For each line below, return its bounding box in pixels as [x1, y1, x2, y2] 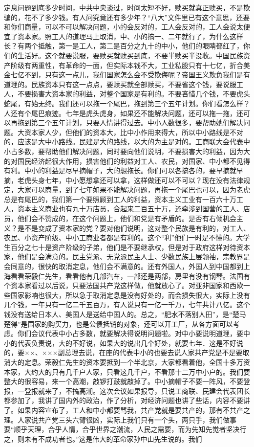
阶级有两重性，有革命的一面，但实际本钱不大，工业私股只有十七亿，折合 [10, 60, 243, 70]
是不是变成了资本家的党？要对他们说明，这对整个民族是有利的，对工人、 [17, 223, 250, 233]
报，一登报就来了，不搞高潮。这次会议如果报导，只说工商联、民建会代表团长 [4, 385, 250, 396]
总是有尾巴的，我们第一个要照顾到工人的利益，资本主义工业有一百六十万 [4, 194, 236, 204]
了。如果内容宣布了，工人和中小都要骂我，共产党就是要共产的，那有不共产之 [4, 404, 250, 415]
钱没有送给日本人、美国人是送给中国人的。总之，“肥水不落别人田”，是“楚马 [4, 309, 246, 319]
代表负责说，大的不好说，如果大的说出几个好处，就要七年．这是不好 [17, 337, 236, 348]
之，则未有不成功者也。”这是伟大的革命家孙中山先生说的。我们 [4, 433, 202, 444]
